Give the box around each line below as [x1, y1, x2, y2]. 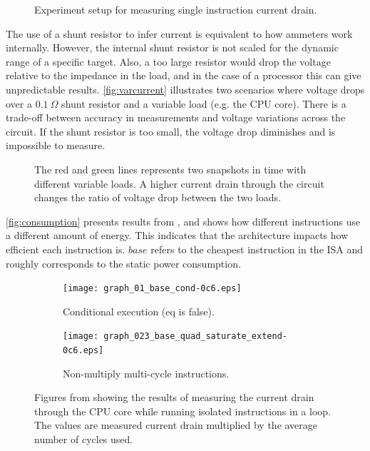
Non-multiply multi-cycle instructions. [63, 365, 230, 380]
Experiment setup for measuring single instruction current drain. [34, 2, 317, 16]
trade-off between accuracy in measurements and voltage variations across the [6, 110, 346, 125]
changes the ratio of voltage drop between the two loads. [34, 190, 281, 205]
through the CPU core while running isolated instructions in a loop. [34, 403, 331, 418]
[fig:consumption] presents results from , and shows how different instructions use [6, 213, 361, 228]
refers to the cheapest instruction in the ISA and [150, 241, 364, 256]
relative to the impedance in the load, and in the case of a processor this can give [6, 68, 361, 83]
